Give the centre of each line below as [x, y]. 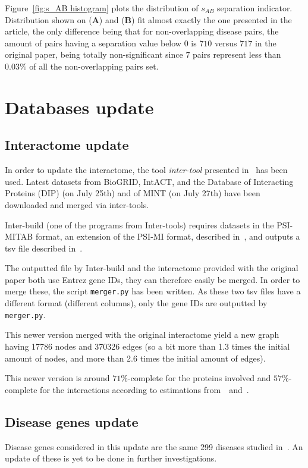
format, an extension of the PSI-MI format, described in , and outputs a [168, 236]
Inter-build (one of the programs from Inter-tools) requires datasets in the [139, 224]
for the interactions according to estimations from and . [144, 389]
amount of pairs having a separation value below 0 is [101, 43]
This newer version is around [57, 378]
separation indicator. [255, 8]
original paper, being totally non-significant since [94, 54]
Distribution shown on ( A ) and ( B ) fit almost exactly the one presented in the [148, 19]
